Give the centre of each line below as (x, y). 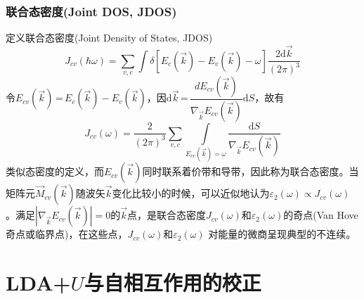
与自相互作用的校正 (173, 282)
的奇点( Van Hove (321, 215)
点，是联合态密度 (167, 215)
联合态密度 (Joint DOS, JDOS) (91, 11)
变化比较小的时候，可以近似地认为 (191, 193)
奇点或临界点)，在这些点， (67, 234)
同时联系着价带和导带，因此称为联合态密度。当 (251, 171)
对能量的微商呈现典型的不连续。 (282, 234)
